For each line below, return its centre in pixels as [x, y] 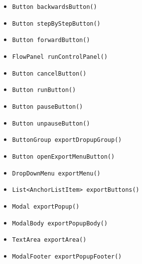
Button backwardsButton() [54, 7]
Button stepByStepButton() [56, 23]
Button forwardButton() [51, 40]
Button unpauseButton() [51, 123]
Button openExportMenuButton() [63, 156]
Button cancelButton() [49, 73]
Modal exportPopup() [46, 206]
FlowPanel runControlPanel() [60, 57]
